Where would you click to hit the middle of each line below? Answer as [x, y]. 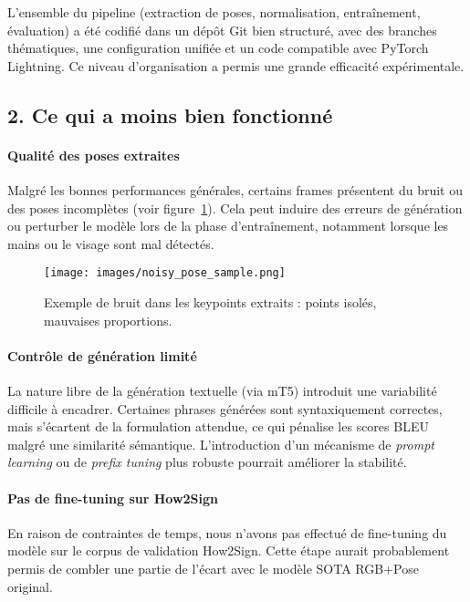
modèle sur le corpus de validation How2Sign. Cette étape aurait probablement [229, 550]
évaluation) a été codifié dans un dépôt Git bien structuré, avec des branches [222, 30]
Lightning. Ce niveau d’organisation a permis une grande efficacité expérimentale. [236, 65]
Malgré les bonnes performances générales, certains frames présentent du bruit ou [235, 189]
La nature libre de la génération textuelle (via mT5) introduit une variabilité [222, 390]
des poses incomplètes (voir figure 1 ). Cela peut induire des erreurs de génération [235, 208]
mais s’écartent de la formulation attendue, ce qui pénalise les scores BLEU [218, 426]
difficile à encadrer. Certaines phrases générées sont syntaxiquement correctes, [225, 408]
